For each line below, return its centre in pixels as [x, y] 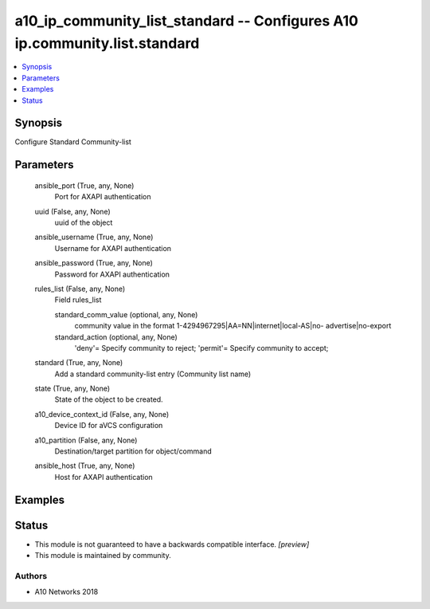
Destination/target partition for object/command [133, 451]
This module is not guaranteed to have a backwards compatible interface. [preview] [172, 544]
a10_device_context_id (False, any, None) [102, 414]
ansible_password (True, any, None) [94, 263]
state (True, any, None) [72, 389]
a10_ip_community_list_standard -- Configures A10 [186, 21]
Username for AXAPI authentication [113, 248]
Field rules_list [78, 300]
